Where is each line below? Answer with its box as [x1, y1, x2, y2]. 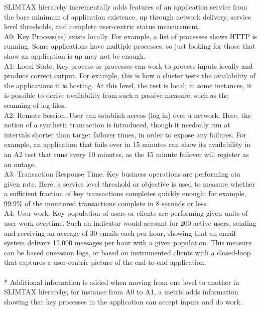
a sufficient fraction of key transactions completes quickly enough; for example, [4, 188, 246, 199]
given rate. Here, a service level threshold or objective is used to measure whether [4, 178, 255, 189]
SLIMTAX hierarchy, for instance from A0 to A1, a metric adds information [4, 286, 238, 297]
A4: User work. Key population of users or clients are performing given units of [4, 208, 248, 218]
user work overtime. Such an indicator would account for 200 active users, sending [4, 218, 256, 228]
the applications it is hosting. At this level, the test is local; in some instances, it [4, 80, 252, 90]
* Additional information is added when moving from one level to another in [4, 276, 239, 287]
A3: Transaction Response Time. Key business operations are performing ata [4, 169, 241, 179]
